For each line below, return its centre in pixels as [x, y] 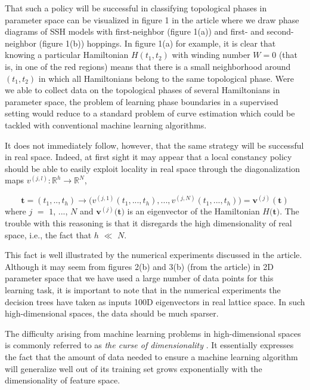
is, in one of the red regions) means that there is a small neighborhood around [148, 66]
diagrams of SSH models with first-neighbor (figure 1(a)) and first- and [134, 31]
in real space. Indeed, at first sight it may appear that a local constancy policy [148, 157]
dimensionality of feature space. [63, 380]
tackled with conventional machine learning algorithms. [106, 125]
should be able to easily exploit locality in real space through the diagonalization [153, 168]
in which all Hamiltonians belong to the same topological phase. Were [166, 78]
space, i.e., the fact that [48, 234]
